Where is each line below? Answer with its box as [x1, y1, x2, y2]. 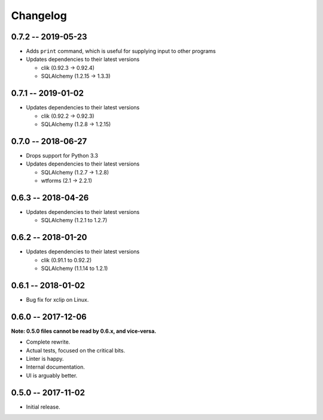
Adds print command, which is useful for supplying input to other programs [26, 48, 217, 55]
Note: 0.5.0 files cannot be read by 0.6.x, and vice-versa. [11, 327, 157, 335]
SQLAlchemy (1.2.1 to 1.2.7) [41, 217, 108, 224]
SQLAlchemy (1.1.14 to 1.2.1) [41, 265, 108, 272]
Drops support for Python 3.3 [26, 152, 99, 159]
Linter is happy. [26, 355, 64, 362]
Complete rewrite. [26, 338, 71, 346]
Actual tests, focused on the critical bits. [26, 347, 126, 354]
